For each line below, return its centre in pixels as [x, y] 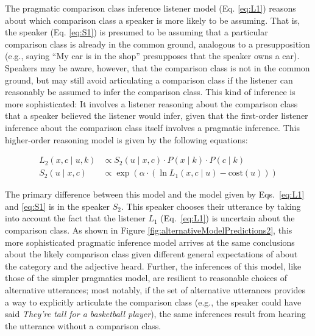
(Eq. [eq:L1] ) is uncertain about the [228, 218]
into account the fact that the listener [75, 218]
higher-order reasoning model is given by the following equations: [126, 139]
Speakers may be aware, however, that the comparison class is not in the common [157, 67]
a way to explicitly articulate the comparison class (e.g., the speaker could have [153, 302]
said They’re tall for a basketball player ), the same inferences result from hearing [155, 314]
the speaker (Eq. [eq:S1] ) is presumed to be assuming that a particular [136, 32]
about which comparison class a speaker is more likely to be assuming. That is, [153, 20]
